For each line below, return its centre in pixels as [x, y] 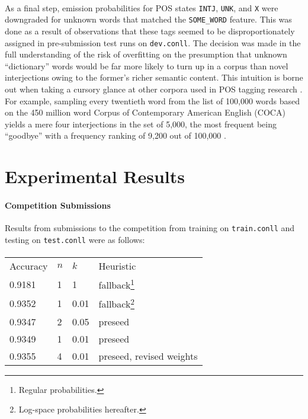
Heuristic [117, 266]
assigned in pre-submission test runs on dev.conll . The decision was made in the [153, 42]
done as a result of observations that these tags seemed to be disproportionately [150, 31]
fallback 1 [117, 284]
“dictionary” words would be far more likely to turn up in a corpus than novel [147, 65]
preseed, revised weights [148, 356]
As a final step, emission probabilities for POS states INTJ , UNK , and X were [142, 7]
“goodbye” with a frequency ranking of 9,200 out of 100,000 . [115, 135]
